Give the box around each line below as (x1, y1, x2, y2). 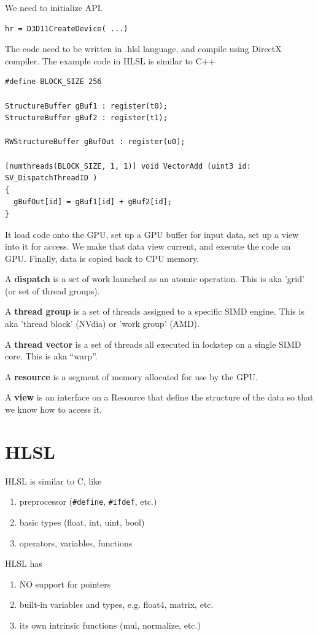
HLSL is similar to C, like (5, 474, 102, 487)
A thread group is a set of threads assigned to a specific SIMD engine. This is (5, 305, 304, 318)
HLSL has (5, 557, 42, 570)
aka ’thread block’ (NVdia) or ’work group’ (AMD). (5, 317, 200, 330)
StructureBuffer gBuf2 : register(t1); (5, 113, 168, 123)
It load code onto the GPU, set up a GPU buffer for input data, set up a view (5, 228, 299, 240)
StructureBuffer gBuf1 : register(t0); (5, 101, 168, 110)
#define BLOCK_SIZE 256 (5, 77, 102, 86)
